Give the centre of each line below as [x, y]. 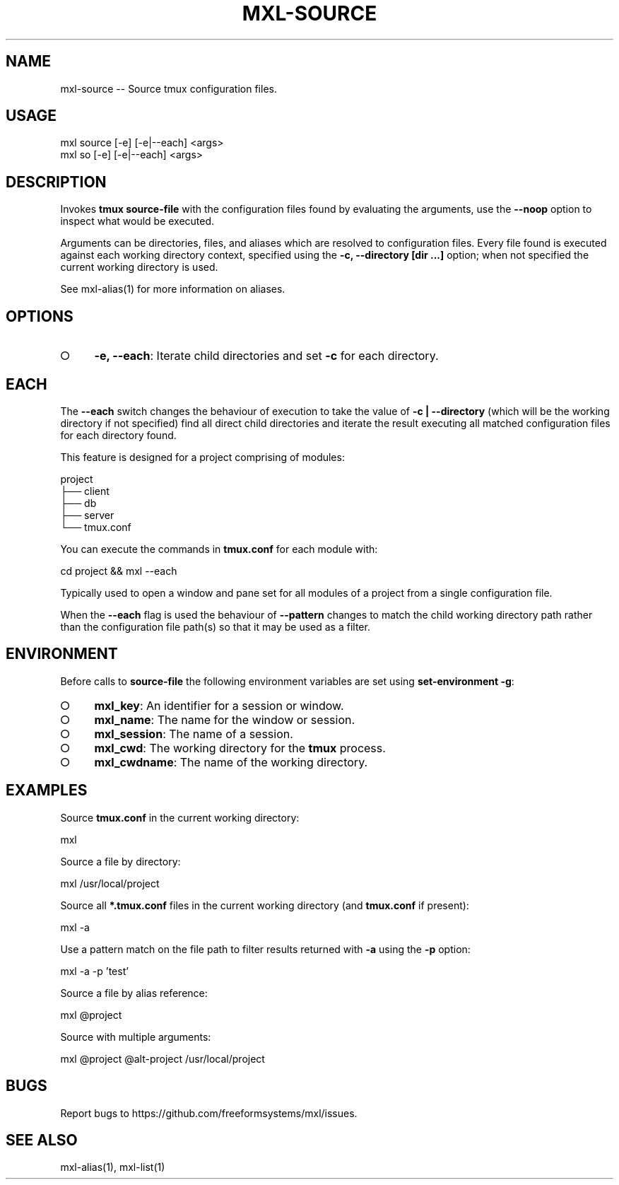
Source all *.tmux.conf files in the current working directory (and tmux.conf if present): [265, 905]
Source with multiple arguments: [136, 1037]
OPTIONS [40, 316]
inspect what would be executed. [137, 221]
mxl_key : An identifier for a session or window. [219, 705]
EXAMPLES [47, 790]
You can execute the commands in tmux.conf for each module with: [219, 549]
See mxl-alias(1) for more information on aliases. [173, 289]
